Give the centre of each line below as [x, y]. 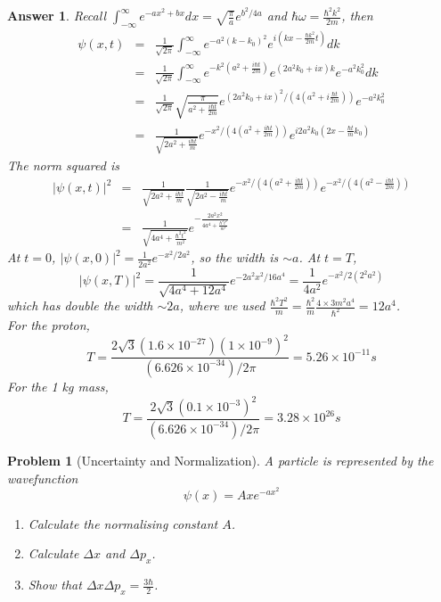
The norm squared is [63, 165]
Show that [55, 585]
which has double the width [80, 305]
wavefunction [43, 478]
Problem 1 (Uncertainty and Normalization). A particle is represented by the [220, 460]
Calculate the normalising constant [123, 523]
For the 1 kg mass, [58, 386]
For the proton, [49, 324]
